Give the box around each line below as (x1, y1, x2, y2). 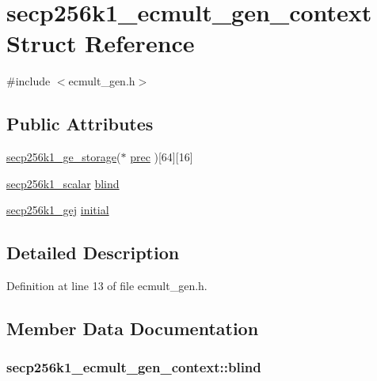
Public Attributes (6, 111, 154, 136)
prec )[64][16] (130, 149, 193, 165)
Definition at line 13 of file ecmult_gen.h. (6, 277, 208, 294)
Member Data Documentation (6, 316, 259, 341)
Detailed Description (6, 240, 180, 265)
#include (6, 73, 51, 89)
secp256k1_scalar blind (6, 175, 120, 191)
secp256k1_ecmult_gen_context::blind (6, 357, 261, 377)
